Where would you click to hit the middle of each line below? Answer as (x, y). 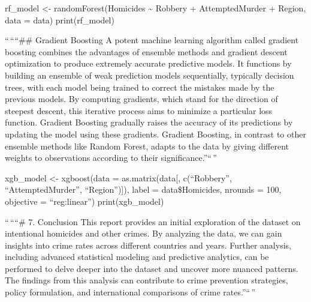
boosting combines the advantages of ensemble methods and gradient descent (146, 51)
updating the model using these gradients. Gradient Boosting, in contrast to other (155, 134)
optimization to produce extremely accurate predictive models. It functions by (148, 63)
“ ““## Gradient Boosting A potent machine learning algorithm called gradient (152, 40)
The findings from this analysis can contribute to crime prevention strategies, (147, 280)
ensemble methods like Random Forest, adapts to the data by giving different (147, 146)
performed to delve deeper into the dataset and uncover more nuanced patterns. (152, 268)
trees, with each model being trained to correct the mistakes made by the (140, 87)
